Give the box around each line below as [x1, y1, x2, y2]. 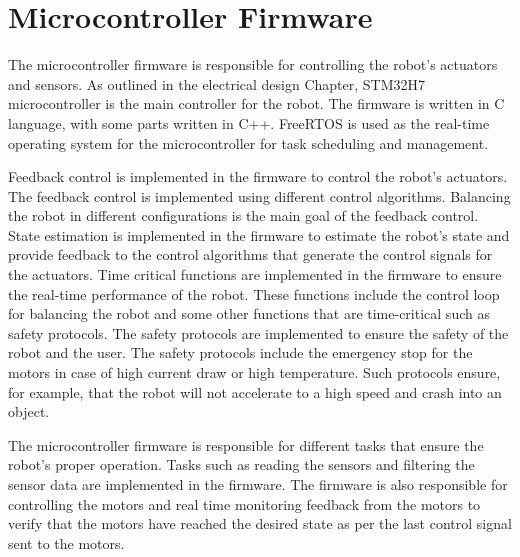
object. [8, 401, 50, 422]
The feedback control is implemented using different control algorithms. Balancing [8, 185, 511, 206]
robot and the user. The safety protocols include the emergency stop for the [8, 342, 473, 363]
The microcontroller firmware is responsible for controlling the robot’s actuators [8, 54, 498, 75]
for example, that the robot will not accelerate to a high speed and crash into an [8, 381, 502, 402]
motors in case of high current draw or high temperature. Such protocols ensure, [8, 362, 501, 383]
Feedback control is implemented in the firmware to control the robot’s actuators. [8, 166, 508, 187]
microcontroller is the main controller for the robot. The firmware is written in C [8, 93, 505, 114]
